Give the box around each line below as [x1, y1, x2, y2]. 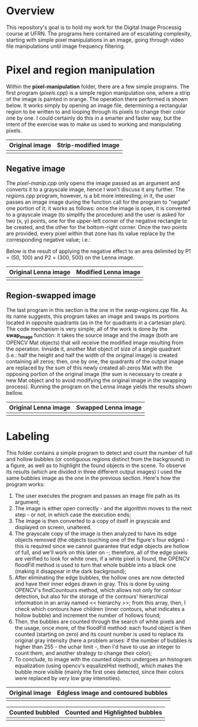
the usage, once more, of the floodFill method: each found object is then [14, 625, 191, 632]
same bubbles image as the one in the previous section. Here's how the [6, 475, 180, 482]
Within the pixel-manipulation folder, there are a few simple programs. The [6, 83, 190, 90]
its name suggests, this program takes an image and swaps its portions [6, 313, 179, 320]
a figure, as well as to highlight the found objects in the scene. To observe [6, 462, 186, 469]
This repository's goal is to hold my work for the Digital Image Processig [6, 24, 182, 31]
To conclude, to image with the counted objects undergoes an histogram [14, 656, 192, 663]
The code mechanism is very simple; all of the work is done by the [6, 325, 168, 332]
